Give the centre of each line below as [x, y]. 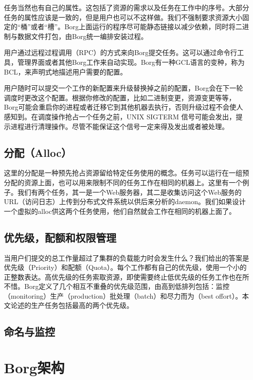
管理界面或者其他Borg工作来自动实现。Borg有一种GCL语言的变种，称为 [131, 62]
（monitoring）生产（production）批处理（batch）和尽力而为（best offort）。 [123, 295]
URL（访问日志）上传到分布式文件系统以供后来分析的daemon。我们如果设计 [125, 201]
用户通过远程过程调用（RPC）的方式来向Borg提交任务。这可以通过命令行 [121, 52]
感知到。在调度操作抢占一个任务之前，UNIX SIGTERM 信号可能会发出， [120, 116]
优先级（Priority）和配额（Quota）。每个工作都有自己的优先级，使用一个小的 [125, 267]
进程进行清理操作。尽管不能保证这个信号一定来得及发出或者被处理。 [119, 126]
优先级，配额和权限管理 [60, 237]
